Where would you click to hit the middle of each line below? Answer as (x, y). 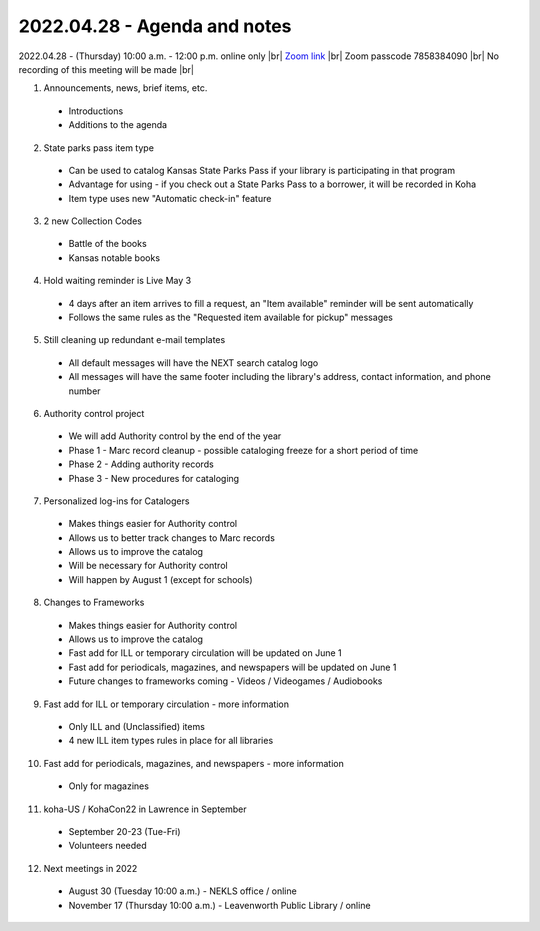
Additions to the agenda (118, 125)
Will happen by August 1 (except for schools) (161, 579)
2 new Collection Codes (92, 221)
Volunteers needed (107, 846)
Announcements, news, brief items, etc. (125, 88)
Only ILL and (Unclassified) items (136, 726)
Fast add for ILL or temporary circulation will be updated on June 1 (205, 653)
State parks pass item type (99, 147)
